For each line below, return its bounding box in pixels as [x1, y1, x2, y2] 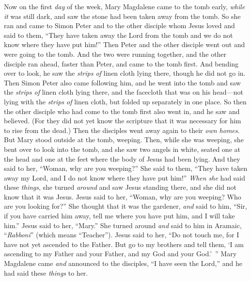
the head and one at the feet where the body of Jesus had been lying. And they [4, 153, 240, 164]
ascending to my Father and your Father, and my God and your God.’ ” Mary [4, 248, 237, 259]
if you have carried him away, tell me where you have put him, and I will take [4, 211, 235, 221]
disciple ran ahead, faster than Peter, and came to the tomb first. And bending [4, 58, 238, 68]
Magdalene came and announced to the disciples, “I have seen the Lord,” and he [4, 258, 243, 268]
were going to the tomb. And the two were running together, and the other [4, 49, 227, 59]
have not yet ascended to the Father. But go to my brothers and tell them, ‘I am [4, 239, 244, 249]
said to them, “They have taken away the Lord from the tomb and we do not [4, 30, 233, 40]
